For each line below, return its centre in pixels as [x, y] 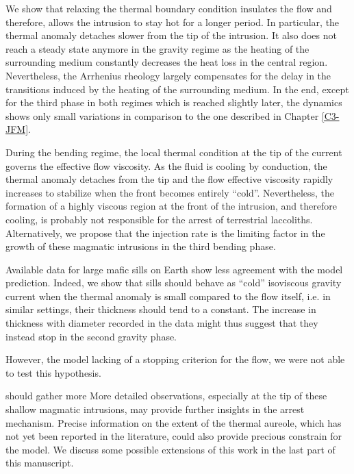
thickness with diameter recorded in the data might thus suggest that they [162, 323]
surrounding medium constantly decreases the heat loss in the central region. [167, 62]
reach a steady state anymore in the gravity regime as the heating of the [157, 48]
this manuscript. [40, 463]
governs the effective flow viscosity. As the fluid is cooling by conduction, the [166, 165]
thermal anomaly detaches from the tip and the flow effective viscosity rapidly [169, 179]
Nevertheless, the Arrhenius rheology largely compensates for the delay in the [168, 75]
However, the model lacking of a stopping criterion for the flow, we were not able [175, 359]
